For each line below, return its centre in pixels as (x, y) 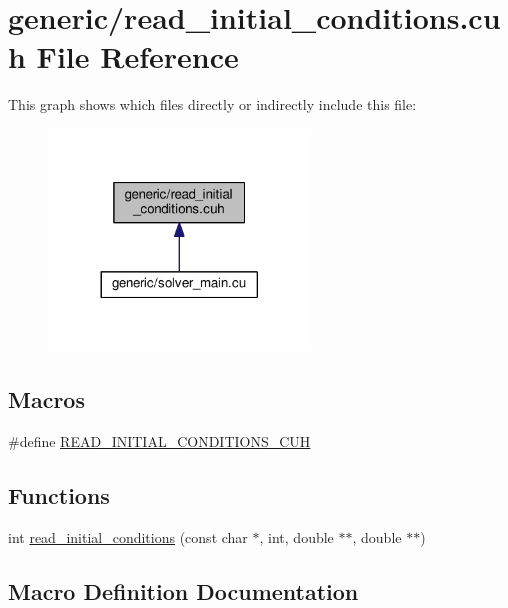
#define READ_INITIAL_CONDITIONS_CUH (159, 441)
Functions (59, 495)
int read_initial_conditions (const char (128, 536)
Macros (46, 399)
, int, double (296, 536)
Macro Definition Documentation (183, 590)
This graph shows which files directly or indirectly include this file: (212, 104)
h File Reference (123, 56)
